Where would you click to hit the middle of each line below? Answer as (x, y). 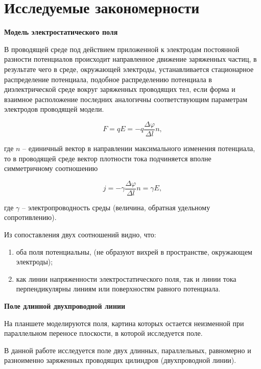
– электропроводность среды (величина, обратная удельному (116, 207)
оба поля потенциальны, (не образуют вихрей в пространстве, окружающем (134, 251)
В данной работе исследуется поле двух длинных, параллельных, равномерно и (128, 350)
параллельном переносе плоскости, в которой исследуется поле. (103, 333)
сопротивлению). (30, 217)
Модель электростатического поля (61, 32)
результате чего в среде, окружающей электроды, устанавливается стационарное (129, 69)
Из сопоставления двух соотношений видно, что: (80, 234)
